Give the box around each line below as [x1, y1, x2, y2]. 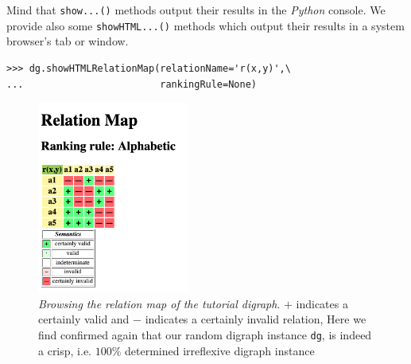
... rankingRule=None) [6, 78, 257, 90]
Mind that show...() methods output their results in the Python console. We [6, 2, 386, 18]
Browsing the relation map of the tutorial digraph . [38, 295, 281, 311]
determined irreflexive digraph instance [125, 342, 315, 358]
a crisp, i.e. [38, 342, 92, 358]
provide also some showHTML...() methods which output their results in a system [6, 17, 405, 33]
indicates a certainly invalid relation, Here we [145, 311, 366, 327]
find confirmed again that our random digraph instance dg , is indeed [38, 326, 372, 342]
